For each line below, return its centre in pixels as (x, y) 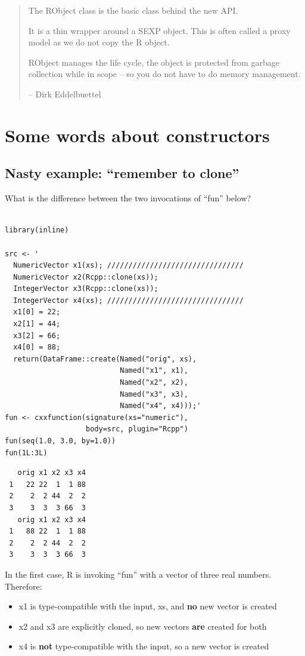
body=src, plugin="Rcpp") (137, 429)
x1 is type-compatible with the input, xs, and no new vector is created (148, 606)
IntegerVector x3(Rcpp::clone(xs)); (86, 289)
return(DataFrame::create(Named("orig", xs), (105, 359)
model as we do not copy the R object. (99, 42)
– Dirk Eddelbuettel (65, 94)
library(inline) (37, 230)
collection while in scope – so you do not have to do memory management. (164, 74)
